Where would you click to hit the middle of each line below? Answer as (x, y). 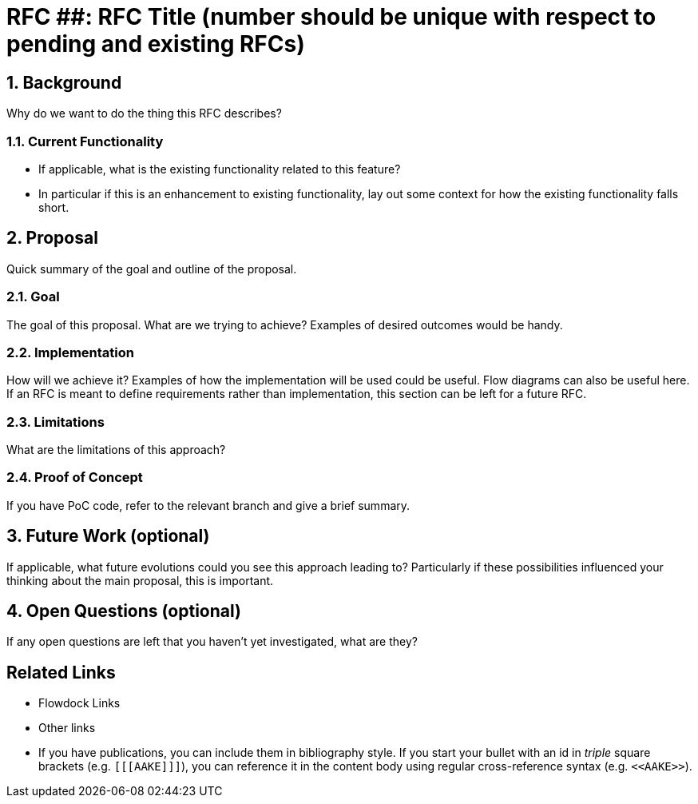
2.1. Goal (33, 297)
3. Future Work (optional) (108, 536)
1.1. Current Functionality (85, 141)
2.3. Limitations (56, 422)
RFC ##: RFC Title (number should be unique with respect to (331, 17)
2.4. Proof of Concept (75, 478)
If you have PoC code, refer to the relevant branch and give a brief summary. (208, 505)
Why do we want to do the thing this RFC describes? (144, 113)
